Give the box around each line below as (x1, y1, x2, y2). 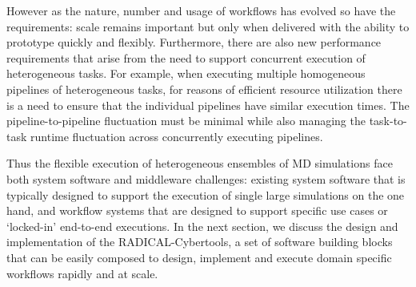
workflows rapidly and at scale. (6, 265, 158, 281)
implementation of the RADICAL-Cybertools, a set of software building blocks (6, 233, 393, 250)
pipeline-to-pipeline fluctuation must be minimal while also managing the (6, 112, 366, 129)
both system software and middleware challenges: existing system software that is (6, 170, 406, 187)
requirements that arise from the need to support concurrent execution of (6, 49, 366, 66)
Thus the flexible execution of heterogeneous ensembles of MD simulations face (6, 155, 393, 172)
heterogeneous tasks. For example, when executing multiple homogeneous (6, 65, 366, 82)
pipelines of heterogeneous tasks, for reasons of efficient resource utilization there (6, 80, 402, 97)
